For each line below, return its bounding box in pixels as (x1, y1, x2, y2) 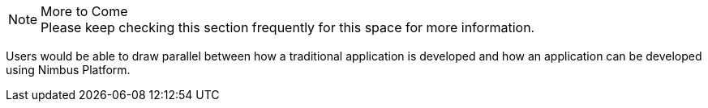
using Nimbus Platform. (6, 63, 131, 77)
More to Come (41, 3, 128, 19)
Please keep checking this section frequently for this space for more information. (41, 19, 535, 35)
